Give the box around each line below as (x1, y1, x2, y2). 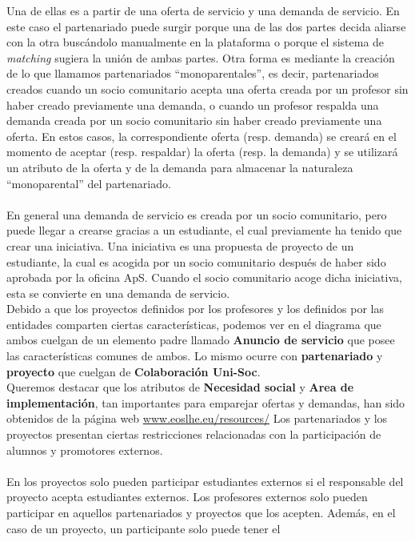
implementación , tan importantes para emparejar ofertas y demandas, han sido (6, 394, 405, 411)
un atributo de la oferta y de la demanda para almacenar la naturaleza (6, 159, 353, 175)
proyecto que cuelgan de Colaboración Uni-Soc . (6, 363, 261, 379)
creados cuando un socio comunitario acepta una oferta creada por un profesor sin (6, 80, 409, 97)
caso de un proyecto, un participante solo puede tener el (6, 520, 281, 536)
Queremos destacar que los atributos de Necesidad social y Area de (6, 379, 354, 395)
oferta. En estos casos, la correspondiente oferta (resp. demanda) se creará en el (6, 127, 397, 144)
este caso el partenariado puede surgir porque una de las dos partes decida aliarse (6, 18, 406, 34)
